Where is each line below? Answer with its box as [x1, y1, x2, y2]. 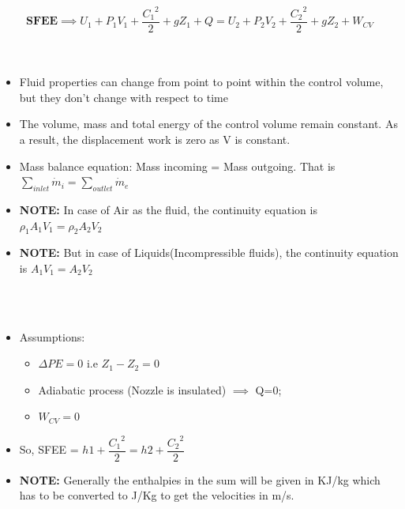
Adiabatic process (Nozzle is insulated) [38, 381, 227, 398]
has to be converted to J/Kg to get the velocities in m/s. [19, 487, 294, 503]
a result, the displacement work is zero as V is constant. [19, 130, 291, 147]
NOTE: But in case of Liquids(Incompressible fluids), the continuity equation [19, 244, 399, 261]
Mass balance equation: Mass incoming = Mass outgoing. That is [19, 157, 336, 174]
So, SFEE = [19, 441, 79, 458]
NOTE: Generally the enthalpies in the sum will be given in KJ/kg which [19, 471, 381, 488]
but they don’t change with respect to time [19, 89, 228, 105]
